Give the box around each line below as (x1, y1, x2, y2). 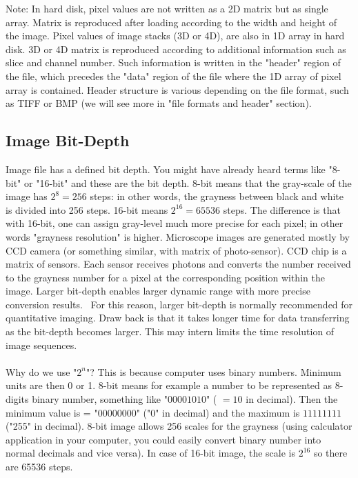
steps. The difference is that (223, 202, 341, 217)
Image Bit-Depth (6, 130, 130, 151)
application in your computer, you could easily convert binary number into (6, 432, 321, 446)
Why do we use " (6, 364, 77, 379)
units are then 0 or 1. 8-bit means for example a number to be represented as (6, 378, 332, 392)
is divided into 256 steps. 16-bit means (6, 202, 168, 217)
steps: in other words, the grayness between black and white (90, 189, 344, 203)
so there (313, 446, 348, 460)
